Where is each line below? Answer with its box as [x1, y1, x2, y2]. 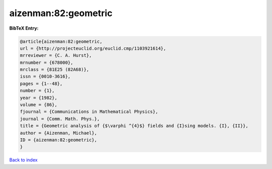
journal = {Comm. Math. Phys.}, [20, 116, 100, 122]
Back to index [9, 157, 38, 163]
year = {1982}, [20, 95, 57, 101]
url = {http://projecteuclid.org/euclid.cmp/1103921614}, [20, 45, 166, 51]
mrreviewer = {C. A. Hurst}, [20, 53, 92, 58]
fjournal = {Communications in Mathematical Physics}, [20, 109, 158, 115]
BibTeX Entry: [9, 25, 39, 31]
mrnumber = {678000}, [20, 59, 74, 65]
